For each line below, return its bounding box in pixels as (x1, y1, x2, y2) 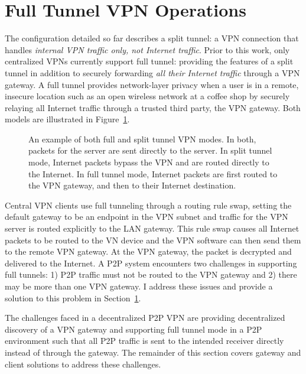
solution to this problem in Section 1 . (5, 291, 141, 304)
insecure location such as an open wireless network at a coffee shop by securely (5, 90, 290, 102)
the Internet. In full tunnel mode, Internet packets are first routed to (28, 167, 278, 180)
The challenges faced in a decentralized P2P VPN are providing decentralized (5, 311, 285, 324)
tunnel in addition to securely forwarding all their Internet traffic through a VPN (5, 66, 300, 79)
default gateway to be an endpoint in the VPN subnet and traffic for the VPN (5, 210, 288, 223)
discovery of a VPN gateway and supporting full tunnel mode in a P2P (5, 323, 262, 335)
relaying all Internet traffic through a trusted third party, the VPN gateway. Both (5, 101, 301, 113)
